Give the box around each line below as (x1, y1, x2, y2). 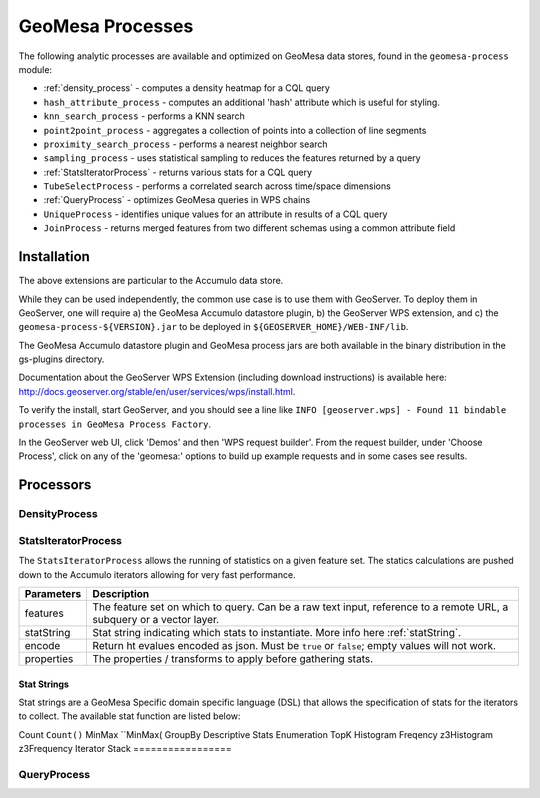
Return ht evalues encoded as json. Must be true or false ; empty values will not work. (92, 638, 497, 652)
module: (18, 63, 53, 75)
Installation (18, 248, 90, 265)
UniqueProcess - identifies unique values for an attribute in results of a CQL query (43, 208, 388, 220)
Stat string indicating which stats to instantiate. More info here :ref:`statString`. (92, 625, 462, 639)
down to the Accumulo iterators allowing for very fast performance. (18, 568, 296, 580)
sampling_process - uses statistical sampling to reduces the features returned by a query (43, 152, 421, 164)
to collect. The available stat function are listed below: (18, 710, 241, 722)
